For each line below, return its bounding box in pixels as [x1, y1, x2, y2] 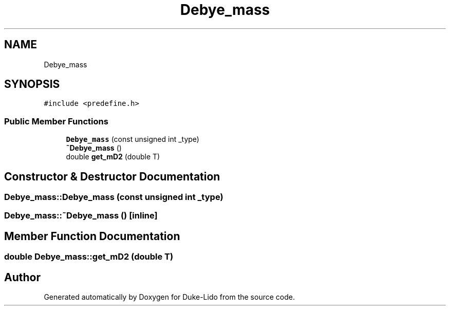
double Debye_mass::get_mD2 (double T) [4, 251, 174, 262]
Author [4, 270, 41, 284]
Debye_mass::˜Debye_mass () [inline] [4, 210, 158, 221]
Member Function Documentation [4, 229, 180, 243]
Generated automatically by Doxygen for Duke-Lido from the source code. [44, 293, 295, 302]
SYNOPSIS [4, 78, 60, 91]
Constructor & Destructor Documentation [4, 170, 220, 183]
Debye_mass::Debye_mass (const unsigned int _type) [4, 192, 223, 203]
